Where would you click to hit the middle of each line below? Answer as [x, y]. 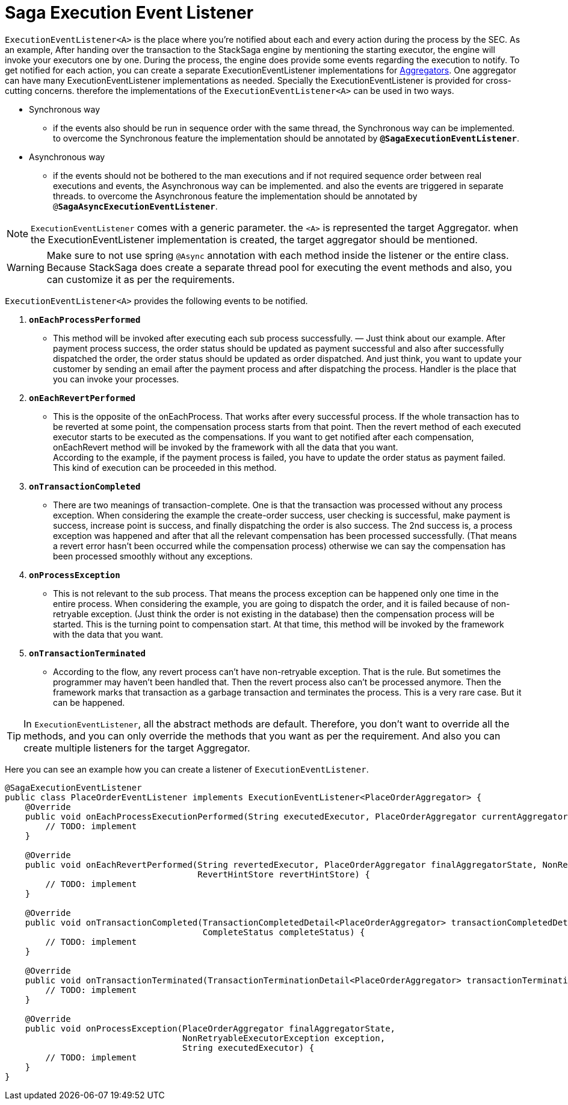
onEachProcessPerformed [85, 319]
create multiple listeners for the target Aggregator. [137, 748]
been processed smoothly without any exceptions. [153, 556]
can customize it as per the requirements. [141, 279]
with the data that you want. [108, 634]
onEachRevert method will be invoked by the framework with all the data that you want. [226, 447]
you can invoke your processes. [116, 379]
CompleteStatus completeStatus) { [284, 932]
